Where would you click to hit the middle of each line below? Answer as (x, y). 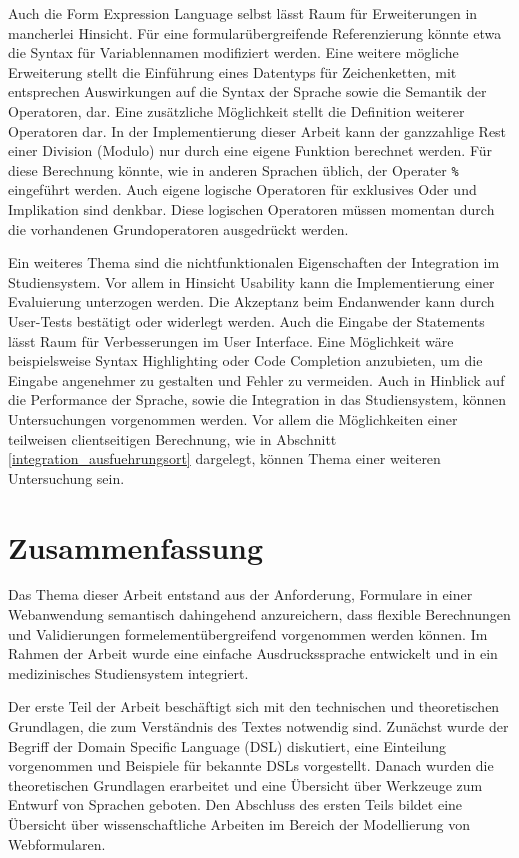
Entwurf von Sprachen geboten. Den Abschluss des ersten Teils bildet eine (235, 804)
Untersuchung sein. (66, 477)
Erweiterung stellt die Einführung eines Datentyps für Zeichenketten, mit (232, 71)
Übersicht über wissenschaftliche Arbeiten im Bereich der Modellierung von (239, 823)
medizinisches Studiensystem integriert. (128, 672)
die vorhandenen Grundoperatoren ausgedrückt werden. (178, 228)
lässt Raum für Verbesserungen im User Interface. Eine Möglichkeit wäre (231, 340)
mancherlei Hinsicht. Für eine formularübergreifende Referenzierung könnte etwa (255, 32)
